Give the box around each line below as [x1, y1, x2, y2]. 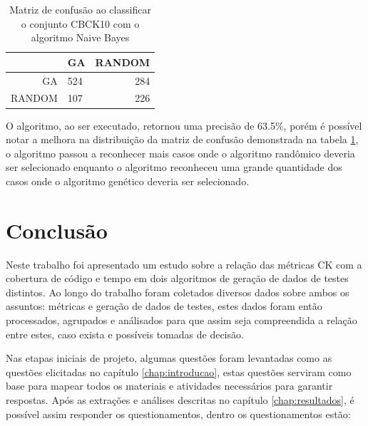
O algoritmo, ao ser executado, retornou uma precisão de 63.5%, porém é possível [6, 118, 362, 133]
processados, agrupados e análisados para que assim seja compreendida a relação [6, 313, 357, 328]
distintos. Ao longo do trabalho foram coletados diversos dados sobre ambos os [6, 284, 349, 299]
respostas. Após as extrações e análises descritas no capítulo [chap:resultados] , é [6, 393, 354, 407]
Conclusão [6, 215, 108, 244]
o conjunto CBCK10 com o [21, 16, 140, 31]
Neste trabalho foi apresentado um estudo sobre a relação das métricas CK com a [6, 256, 362, 271]
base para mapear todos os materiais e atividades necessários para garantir [6, 378, 333, 393]
